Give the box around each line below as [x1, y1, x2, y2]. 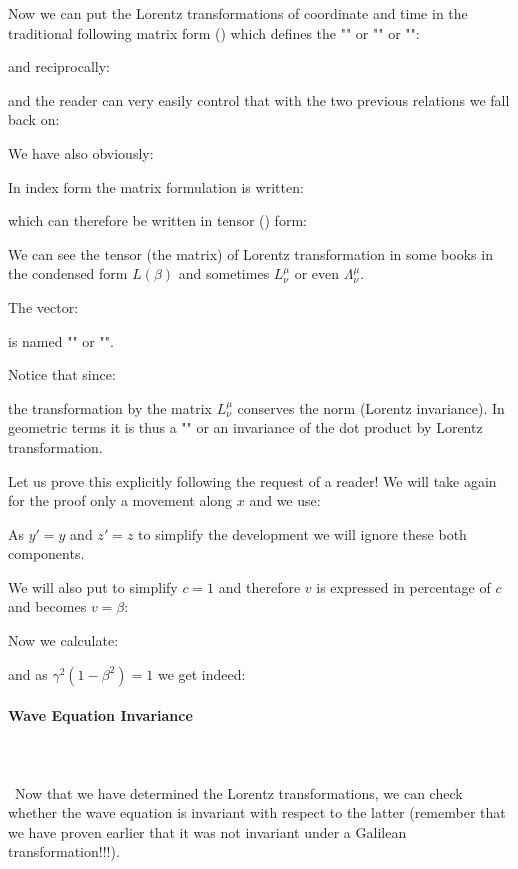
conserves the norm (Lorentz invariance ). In [237, 397, 505, 418]
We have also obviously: [8, 142, 154, 163]
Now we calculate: [8, 630, 119, 651]
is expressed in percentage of [316, 576, 491, 597]
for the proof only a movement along [8, 490, 233, 511]
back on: [8, 109, 60, 130]
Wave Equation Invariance [8, 705, 193, 726]
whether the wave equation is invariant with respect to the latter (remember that [8, 802, 506, 823]
